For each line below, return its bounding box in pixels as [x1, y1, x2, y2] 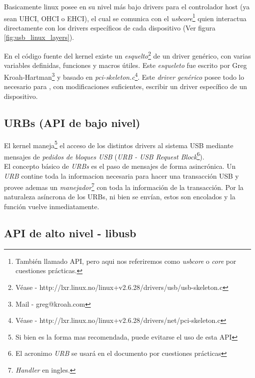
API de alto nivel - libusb [4, 225, 136, 241]
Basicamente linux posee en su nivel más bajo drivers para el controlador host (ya [4, 1, 250, 11]
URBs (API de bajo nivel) [4, 115, 140, 130]
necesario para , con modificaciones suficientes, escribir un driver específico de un [4, 81, 247, 92]
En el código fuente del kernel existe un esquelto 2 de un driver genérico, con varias [4, 49, 251, 61]
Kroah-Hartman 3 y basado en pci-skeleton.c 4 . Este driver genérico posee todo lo [4, 70, 244, 82]
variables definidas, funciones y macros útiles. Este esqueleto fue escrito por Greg [4, 60, 247, 70]
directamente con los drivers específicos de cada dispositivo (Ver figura [4, 22, 216, 32]
